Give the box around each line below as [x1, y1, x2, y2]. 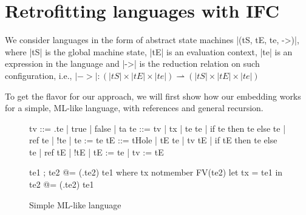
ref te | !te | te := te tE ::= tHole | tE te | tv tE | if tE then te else [29, 134, 277, 146]
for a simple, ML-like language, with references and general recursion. [5, 101, 263, 114]
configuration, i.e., [5, 69, 72, 81]
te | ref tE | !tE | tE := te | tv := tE [29, 145, 164, 158]
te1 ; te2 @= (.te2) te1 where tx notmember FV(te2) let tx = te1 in [29, 166, 283, 179]
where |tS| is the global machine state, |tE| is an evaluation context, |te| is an [5, 45, 293, 58]
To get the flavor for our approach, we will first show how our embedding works [5, 89, 301, 102]
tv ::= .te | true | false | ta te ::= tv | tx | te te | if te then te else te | [29, 121, 286, 134]
